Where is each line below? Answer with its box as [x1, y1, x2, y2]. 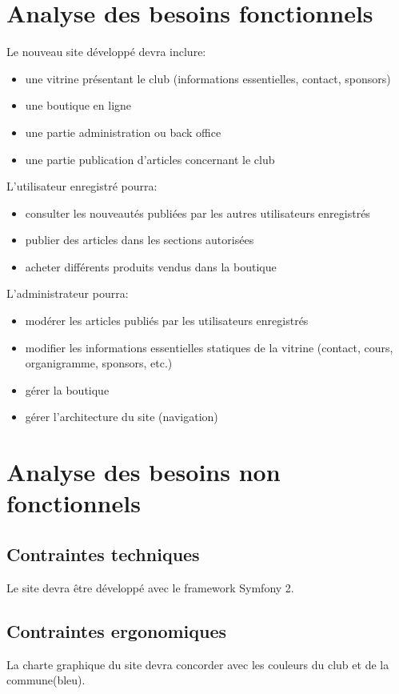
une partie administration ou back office [25, 123, 221, 140]
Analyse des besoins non [6, 455, 281, 488]
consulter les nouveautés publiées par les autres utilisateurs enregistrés [25, 204, 370, 221]
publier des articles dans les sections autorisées [25, 231, 254, 248]
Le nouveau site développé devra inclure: [6, 43, 206, 60]
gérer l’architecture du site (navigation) [25, 408, 218, 425]
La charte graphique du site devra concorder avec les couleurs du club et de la [6, 656, 389, 672]
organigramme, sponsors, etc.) [25, 355, 173, 371]
